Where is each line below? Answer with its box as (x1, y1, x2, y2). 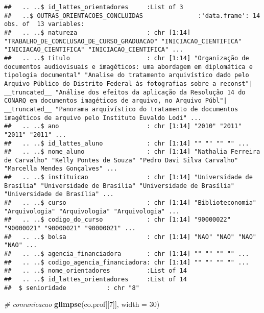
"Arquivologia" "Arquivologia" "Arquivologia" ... (4, 207, 180, 215)
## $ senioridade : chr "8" (4, 284, 139, 292)
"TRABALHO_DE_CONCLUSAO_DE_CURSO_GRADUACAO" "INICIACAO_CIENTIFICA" (4, 37, 242, 45)
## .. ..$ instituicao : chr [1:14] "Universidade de (4, 174, 253, 181)
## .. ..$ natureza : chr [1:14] (4, 29, 191, 36)
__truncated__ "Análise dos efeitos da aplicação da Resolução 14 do (4, 88, 246, 96)
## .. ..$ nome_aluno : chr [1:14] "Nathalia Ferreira (4, 148, 260, 156)
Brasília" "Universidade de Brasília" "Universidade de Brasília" (4, 182, 235, 189)
